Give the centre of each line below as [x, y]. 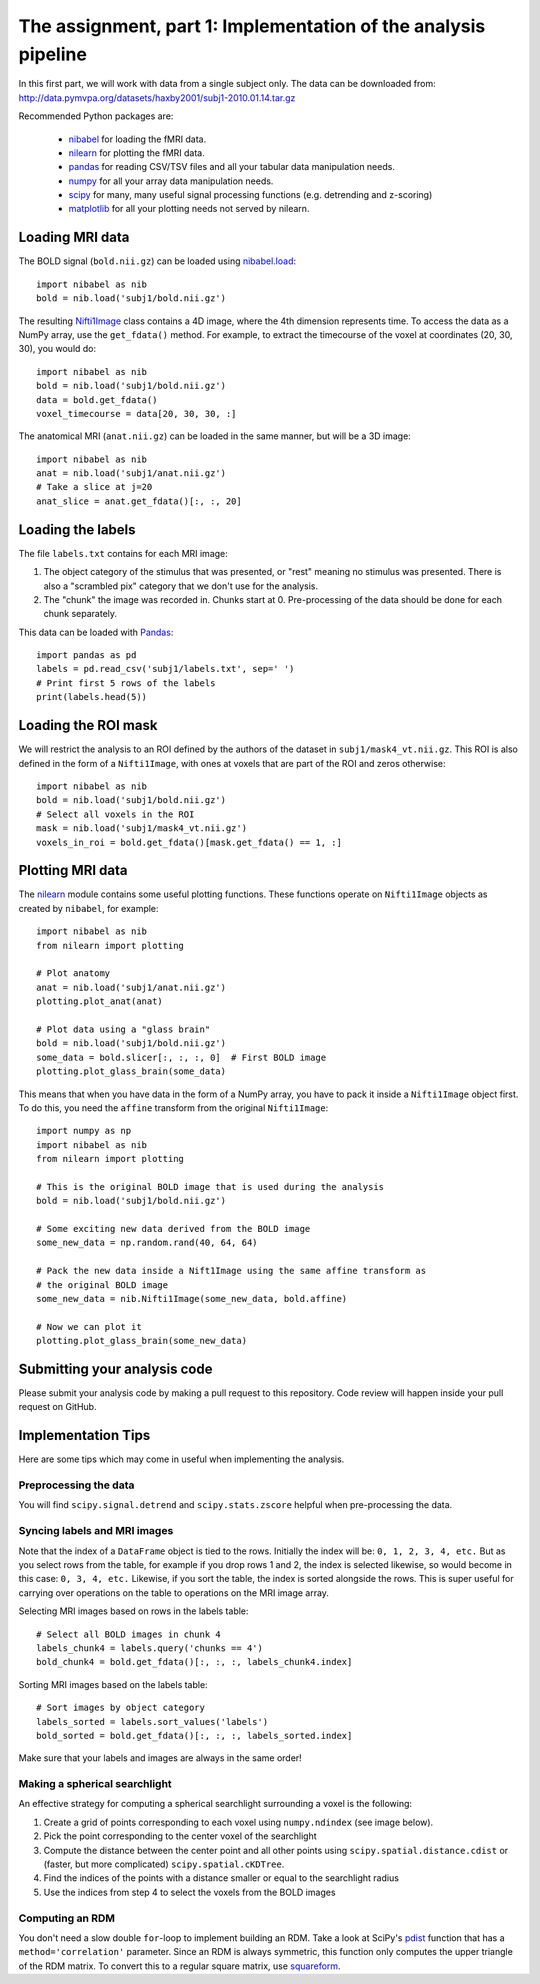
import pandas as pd [86, 655]
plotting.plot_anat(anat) [100, 1001]
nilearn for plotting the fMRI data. [136, 152]
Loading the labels [77, 529]
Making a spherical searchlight [95, 1784]
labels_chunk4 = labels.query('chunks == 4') [150, 1648]
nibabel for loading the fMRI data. [137, 139]
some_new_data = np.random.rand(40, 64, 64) [147, 1243]
